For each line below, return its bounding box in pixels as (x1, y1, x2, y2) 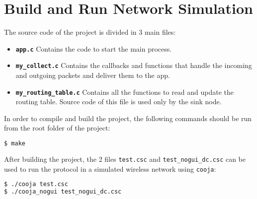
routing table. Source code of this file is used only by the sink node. (15, 96, 222, 107)
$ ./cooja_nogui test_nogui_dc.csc (4, 188, 122, 196)
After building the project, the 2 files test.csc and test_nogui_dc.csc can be (4, 153, 246, 164)
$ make (4, 140, 25, 147)
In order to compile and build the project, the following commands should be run (4, 113, 252, 123)
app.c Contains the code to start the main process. (15, 43, 172, 54)
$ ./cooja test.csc (4, 181, 68, 188)
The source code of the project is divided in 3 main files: (4, 27, 176, 37)
